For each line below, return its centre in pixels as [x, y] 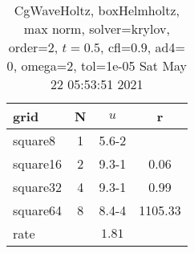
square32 [38, 187]
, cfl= [116, 47]
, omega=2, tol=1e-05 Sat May [100, 65]
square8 [34, 140]
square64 [38, 210]
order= [28, 47]
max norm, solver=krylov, [97, 29]
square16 [38, 163]
